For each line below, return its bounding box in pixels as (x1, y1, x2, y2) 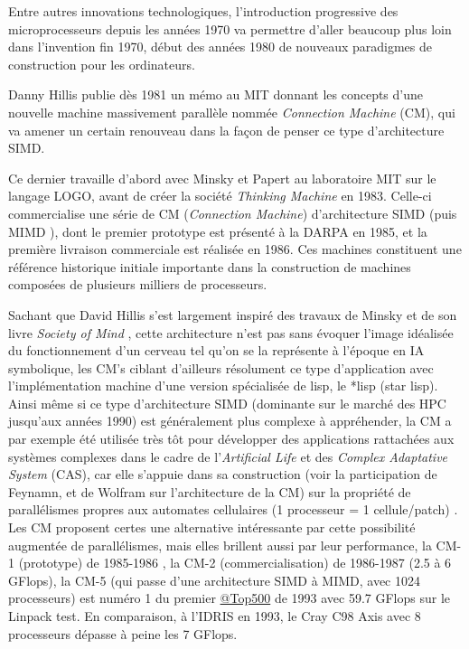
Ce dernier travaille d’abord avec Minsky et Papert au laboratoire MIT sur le (8, 168, 436, 187)
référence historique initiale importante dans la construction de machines (8, 257, 411, 276)
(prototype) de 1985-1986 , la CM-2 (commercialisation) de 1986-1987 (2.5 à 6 (18, 553, 452, 572)
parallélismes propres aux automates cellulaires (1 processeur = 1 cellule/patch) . (8, 500, 458, 519)
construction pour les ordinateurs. (8, 54, 195, 73)
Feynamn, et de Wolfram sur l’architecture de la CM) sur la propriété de (8, 482, 411, 501)
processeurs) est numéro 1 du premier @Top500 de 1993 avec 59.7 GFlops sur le (8, 588, 451, 607)
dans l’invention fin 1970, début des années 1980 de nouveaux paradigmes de (8, 37, 432, 56)
